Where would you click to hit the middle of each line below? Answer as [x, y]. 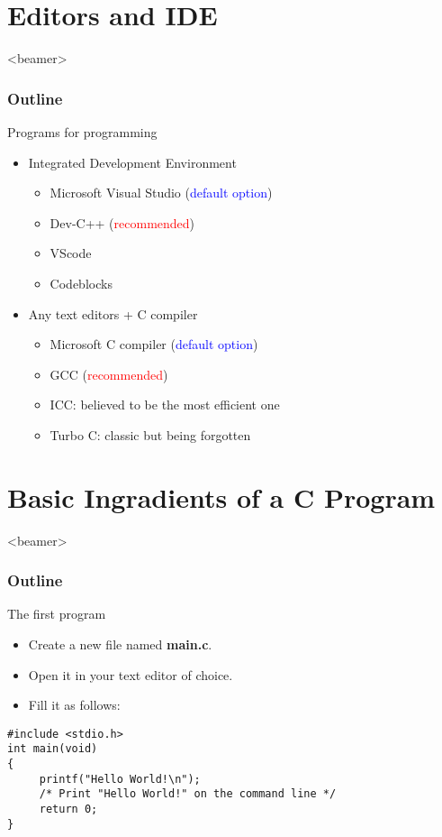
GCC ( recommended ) [109, 374]
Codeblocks [81, 283]
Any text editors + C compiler [113, 313]
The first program [57, 614]
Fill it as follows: [74, 705]
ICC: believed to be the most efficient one [165, 405]
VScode [71, 253]
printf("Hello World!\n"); [120, 779]
